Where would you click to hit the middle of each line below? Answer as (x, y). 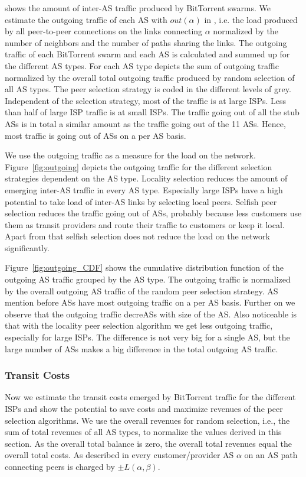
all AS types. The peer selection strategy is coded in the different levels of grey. (148, 89)
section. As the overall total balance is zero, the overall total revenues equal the (148, 443)
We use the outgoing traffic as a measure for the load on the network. (130, 155)
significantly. (27, 247)
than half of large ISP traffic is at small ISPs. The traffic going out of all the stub (152, 112)
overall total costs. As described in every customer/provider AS (119, 455)
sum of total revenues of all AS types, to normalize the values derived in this (143, 432)
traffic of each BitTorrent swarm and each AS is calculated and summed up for (147, 54)
